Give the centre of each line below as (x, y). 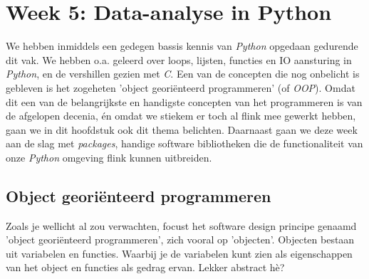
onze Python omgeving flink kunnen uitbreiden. (109, 157)
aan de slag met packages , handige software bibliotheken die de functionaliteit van (184, 143)
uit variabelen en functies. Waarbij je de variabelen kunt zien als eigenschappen (179, 253)
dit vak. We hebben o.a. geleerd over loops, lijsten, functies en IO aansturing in (179, 59)
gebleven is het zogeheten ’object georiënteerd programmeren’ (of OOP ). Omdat (181, 87)
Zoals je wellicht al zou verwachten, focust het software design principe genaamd (181, 225)
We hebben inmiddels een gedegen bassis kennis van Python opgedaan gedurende (182, 46)
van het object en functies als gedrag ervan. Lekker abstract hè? (145, 267)
